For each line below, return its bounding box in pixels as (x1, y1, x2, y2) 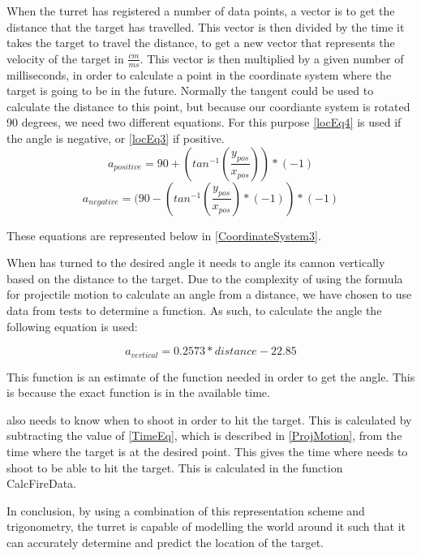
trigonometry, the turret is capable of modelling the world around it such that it (6, 518, 406, 535)
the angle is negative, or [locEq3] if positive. (6, 129, 225, 146)
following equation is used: (6, 317, 138, 334)
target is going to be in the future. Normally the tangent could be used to (6, 82, 374, 99)
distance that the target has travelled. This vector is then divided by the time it (6, 18, 405, 35)
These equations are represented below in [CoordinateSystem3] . (6, 226, 321, 244)
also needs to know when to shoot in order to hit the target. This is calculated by (6, 411, 412, 428)
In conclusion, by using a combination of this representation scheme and (6, 502, 365, 519)
